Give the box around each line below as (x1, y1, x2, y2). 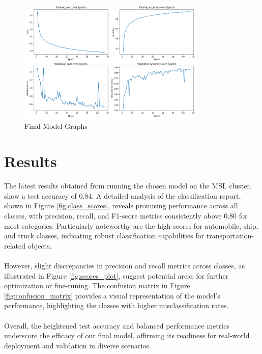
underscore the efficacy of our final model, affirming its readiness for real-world (4, 330, 250, 341)
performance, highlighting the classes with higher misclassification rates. (4, 300, 229, 311)
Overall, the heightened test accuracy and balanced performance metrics (4, 320, 229, 331)
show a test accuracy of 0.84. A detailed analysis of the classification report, (4, 190, 241, 201)
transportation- (206, 230, 254, 241)
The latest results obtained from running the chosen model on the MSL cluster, (4, 180, 252, 191)
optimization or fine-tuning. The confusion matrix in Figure (4, 280, 190, 291)
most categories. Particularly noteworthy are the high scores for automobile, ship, (4, 220, 258, 231)
